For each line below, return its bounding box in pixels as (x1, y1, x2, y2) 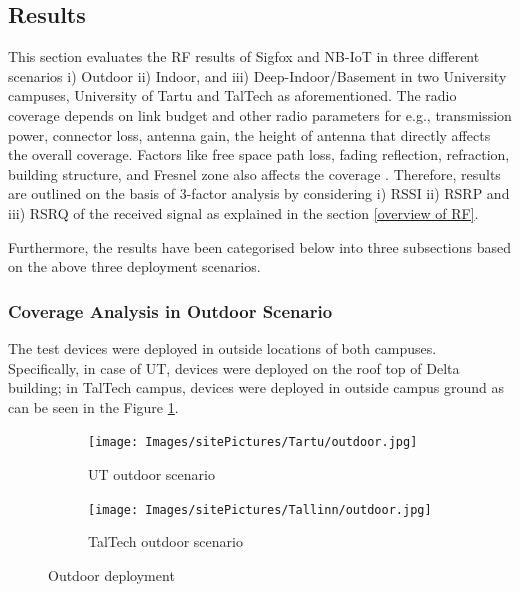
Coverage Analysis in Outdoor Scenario (8, 298, 333, 323)
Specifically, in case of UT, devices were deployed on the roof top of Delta (8, 357, 460, 378)
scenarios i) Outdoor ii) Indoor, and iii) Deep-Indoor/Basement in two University (8, 65, 507, 86)
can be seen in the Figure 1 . (8, 396, 179, 417)
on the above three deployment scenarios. (8, 256, 261, 277)
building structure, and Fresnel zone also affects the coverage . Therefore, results (8, 163, 501, 184)
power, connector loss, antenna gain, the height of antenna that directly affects (8, 124, 491, 145)
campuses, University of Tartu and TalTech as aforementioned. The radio (8, 85, 457, 106)
